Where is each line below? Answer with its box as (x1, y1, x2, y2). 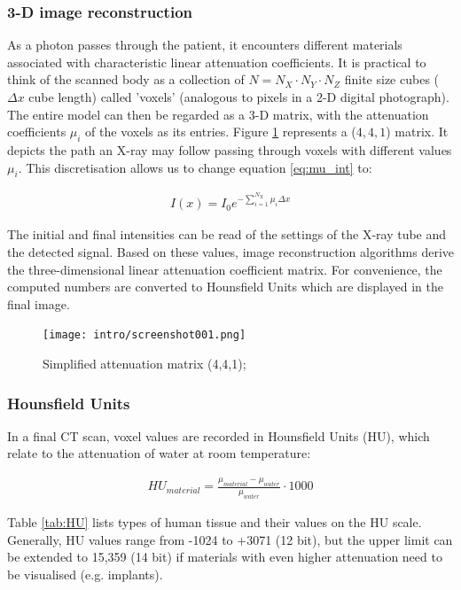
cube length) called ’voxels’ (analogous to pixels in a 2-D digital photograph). (28, 88, 449, 105)
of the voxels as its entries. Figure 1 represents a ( (85, 122, 356, 141)
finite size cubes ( (344, 70, 440, 89)
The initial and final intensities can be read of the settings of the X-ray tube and (7, 225, 447, 244)
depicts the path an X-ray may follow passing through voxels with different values (7, 140, 452, 159)
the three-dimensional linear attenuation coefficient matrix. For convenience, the (7, 260, 442, 278)
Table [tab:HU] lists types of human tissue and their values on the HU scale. (7, 513, 422, 532)
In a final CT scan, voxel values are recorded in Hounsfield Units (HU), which (7, 426, 430, 445)
